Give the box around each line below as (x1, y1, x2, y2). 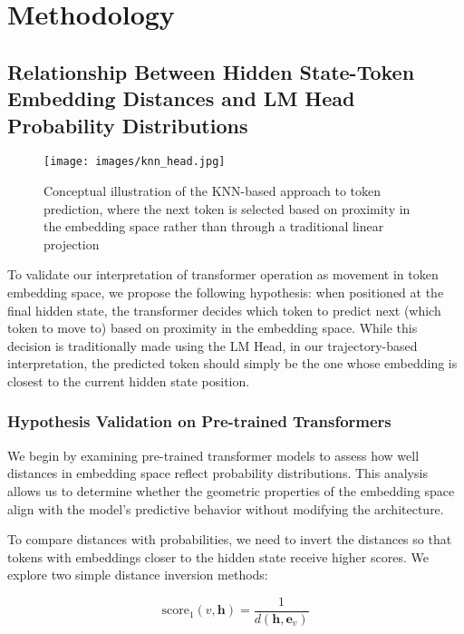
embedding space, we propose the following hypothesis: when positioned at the (7, 282, 444, 301)
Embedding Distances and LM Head (7, 84, 355, 112)
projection (43, 234, 100, 253)
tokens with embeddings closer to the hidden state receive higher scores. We (7, 547, 429, 566)
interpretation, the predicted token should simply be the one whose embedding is (7, 354, 458, 373)
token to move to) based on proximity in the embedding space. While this (7, 318, 418, 337)
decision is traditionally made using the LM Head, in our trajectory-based (7, 336, 418, 355)
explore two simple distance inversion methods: (7, 565, 268, 584)
